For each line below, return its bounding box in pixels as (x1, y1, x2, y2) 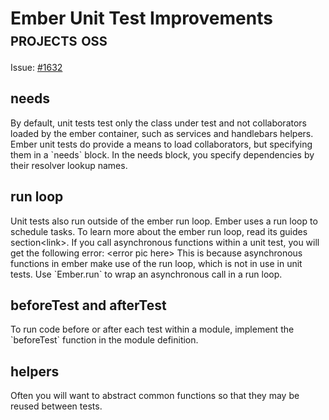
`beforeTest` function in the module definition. (10, 334, 199, 346)
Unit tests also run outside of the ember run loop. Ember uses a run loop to (10, 215, 318, 227)
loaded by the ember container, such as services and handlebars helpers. (10, 127, 314, 139)
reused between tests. (10, 400, 103, 412)
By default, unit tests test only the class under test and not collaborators (10, 117, 308, 129)
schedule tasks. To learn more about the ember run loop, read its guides (10, 225, 308, 237)
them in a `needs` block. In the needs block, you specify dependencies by (10, 148, 315, 161)
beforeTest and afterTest (10, 297, 167, 314)
